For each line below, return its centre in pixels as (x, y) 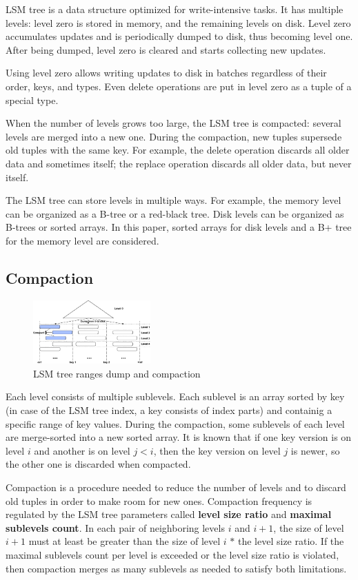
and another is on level (82, 450)
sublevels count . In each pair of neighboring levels (115, 527)
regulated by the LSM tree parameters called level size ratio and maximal (169, 514)
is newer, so (315, 450)
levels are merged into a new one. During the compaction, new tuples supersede (174, 136)
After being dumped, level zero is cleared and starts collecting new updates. (166, 49)
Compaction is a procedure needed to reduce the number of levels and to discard (176, 487)
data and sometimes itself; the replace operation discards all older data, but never (179, 163)
